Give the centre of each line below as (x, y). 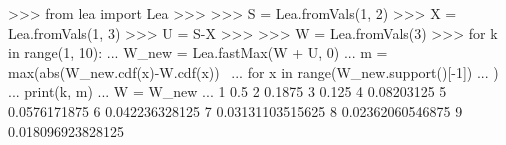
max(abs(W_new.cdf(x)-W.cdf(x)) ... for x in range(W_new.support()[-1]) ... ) (253, 71)
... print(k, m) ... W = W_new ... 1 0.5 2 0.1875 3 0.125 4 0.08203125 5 (227, 91)
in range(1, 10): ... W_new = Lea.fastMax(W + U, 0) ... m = (198, 52)
